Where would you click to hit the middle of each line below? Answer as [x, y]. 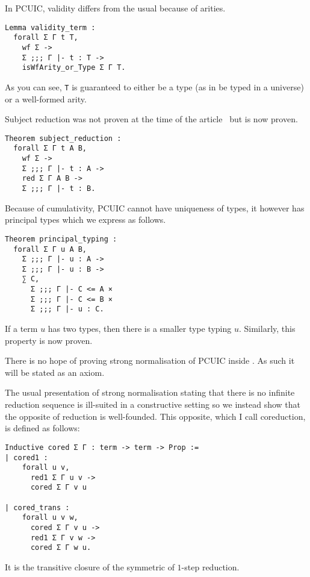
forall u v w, [50, 518]
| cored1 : [26, 457]
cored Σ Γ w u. [61, 548]
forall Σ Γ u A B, [50, 249]
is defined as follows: [42, 428]
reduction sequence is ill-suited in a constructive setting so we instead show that [153, 404]
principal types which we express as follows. [85, 220]
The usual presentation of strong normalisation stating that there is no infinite [150, 392]
